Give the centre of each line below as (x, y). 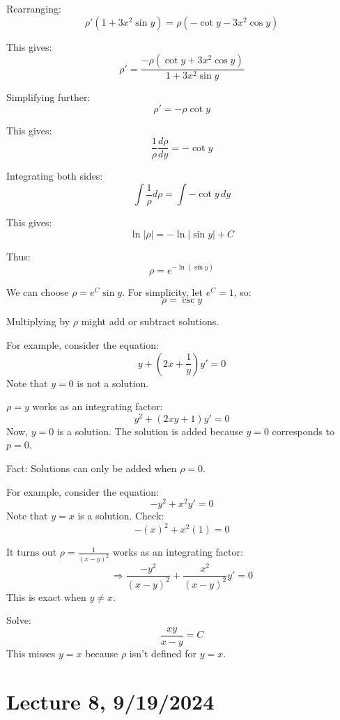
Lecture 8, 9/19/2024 (110, 701)
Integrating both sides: (55, 176)
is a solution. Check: (121, 516)
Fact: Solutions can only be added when (92, 468)
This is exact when (46, 596)
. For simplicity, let (163, 291)
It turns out (32, 552)
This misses (31, 653)
